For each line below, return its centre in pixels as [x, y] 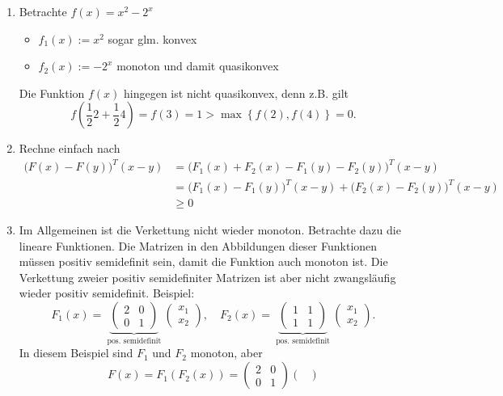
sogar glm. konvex [152, 38]
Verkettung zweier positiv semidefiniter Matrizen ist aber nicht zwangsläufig [207, 277]
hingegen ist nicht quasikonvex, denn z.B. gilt [237, 93]
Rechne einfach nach [70, 148]
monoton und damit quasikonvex [198, 66]
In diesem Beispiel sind [76, 353]
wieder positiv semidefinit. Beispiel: [107, 293]
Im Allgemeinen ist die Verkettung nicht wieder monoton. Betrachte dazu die [210, 230]
